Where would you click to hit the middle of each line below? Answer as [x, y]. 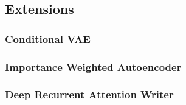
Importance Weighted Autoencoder [93, 66]
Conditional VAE [48, 39]
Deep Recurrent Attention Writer [89, 94]
